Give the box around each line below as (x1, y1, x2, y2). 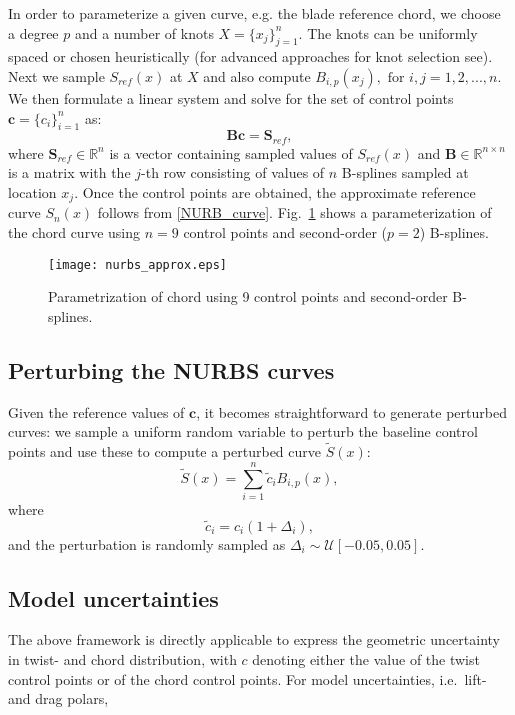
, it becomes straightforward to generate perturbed (196, 401, 507, 422)
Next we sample (8, 65, 105, 86)
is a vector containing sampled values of (109, 142, 353, 163)
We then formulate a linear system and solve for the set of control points (8, 87, 454, 108)
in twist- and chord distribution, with (8, 649, 237, 670)
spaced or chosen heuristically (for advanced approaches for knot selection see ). (8, 46, 493, 67)
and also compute (203, 65, 311, 86)
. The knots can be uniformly (298, 22, 478, 43)
